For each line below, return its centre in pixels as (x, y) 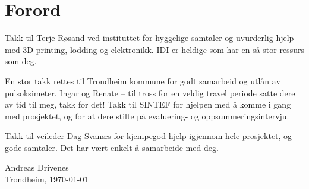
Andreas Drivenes (37, 167)
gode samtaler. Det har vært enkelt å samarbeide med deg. (112, 147)
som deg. (21, 61)
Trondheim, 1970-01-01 (47, 179)
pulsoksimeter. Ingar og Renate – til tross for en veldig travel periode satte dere (150, 92)
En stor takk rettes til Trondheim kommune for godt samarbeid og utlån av (143, 81)
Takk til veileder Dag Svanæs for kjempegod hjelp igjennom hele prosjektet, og (149, 136)
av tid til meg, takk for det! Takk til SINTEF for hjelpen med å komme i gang (148, 104)
